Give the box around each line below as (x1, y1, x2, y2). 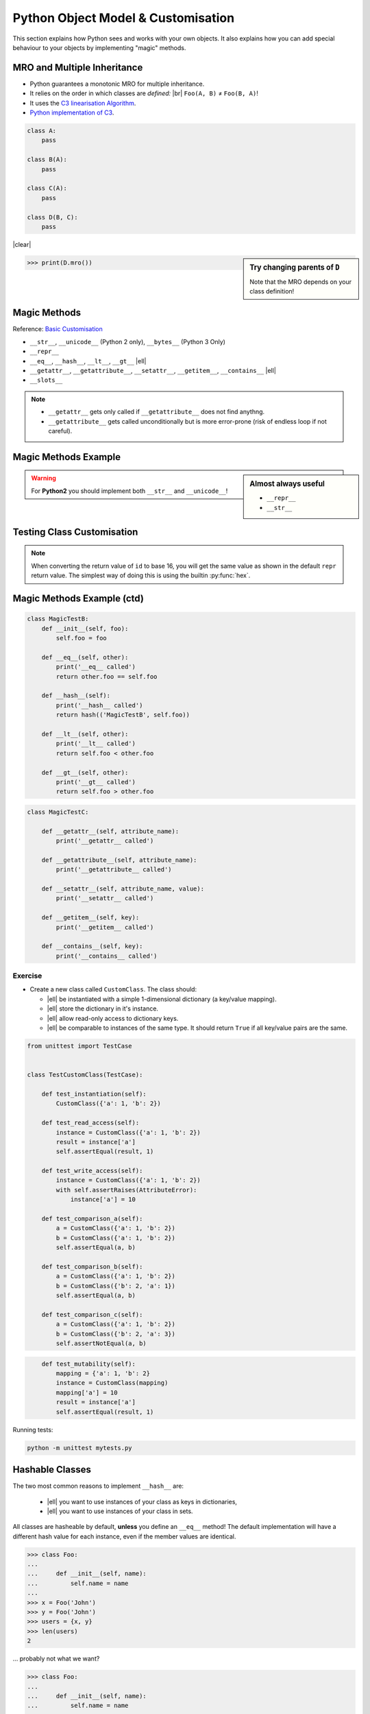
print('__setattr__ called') (56, 895, 154, 902)
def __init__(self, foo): (41, 625, 129, 632)
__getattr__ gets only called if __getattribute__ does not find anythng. (48, 408, 265, 416)
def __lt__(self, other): (41, 730, 129, 738)
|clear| (12, 240, 32, 248)
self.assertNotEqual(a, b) (56, 1340, 147, 1347)
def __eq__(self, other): (41, 653, 129, 661)
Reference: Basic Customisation (12, 325, 103, 333)
